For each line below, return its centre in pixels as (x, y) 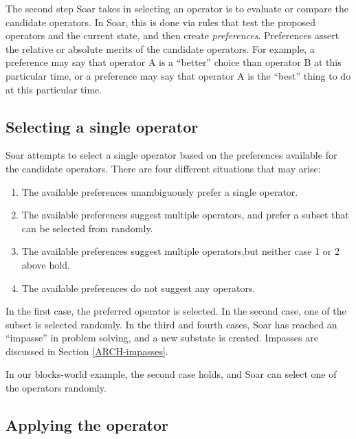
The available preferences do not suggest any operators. (138, 288)
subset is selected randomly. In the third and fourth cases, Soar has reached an (171, 324)
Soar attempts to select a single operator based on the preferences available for (171, 155)
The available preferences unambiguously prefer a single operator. (160, 191)
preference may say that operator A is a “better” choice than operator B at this (174, 62)
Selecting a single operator (102, 126)
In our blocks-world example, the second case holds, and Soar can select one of (171, 374)
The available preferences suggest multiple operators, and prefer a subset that (185, 215)
